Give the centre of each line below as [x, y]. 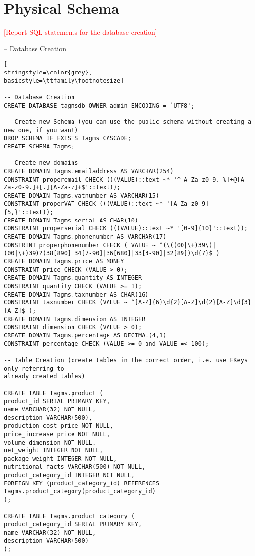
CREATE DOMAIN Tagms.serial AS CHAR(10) [71, 220]
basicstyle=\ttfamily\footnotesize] [64, 81]
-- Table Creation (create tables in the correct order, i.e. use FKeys [126, 360]
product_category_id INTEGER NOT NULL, [69, 475]
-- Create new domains [41, 163]
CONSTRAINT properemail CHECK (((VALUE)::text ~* [87, 179]
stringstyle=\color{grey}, [48, 72]
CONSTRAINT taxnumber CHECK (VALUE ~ [66, 303]
